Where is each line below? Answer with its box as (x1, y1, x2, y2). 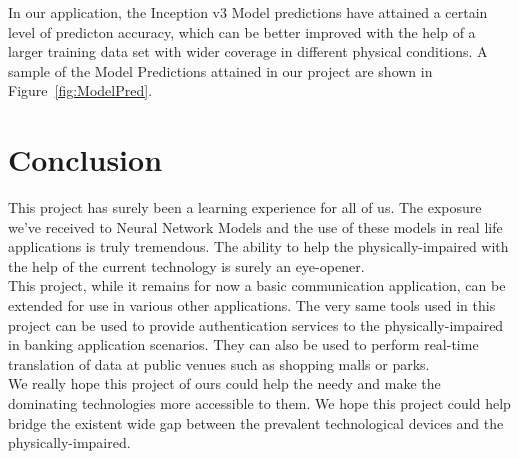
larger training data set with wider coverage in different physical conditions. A (8, 41, 488, 62)
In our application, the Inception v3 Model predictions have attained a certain (8, 2, 488, 22)
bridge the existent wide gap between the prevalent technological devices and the (8, 412, 504, 433)
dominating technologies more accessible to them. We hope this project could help (8, 393, 511, 414)
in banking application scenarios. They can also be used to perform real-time (8, 334, 479, 355)
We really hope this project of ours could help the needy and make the (8, 373, 441, 394)
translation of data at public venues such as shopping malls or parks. (8, 353, 430, 374)
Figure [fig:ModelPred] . (8, 80, 153, 101)
